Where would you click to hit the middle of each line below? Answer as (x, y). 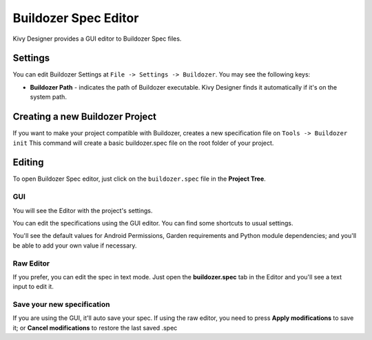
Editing (28, 162)
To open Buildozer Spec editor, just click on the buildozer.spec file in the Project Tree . (139, 179)
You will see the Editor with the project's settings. (83, 210)
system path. (48, 97)
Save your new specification (61, 305)
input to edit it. (33, 287)
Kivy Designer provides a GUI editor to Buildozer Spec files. (97, 39)
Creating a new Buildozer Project (84, 117)
